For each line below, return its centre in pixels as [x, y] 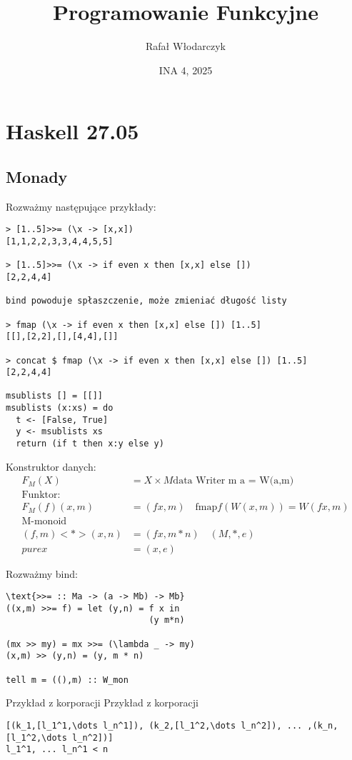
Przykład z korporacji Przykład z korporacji [102, 702]
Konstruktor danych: [51, 466]
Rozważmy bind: [42, 573]
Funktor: [41, 495]
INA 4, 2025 [186, 70]
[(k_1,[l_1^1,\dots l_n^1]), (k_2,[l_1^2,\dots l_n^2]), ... [154, 725]
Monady [37, 176]
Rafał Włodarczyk [186, 46]
